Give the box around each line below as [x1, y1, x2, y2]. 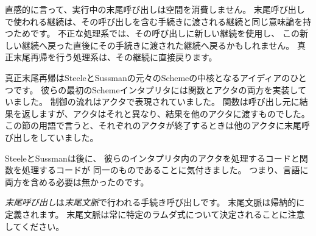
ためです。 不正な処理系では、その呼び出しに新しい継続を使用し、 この [13, 27, 300, 40]
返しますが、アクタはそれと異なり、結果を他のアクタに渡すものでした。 [21, 107, 310, 120]
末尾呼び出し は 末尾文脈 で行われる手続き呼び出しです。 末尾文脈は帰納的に [5, 196, 305, 209]
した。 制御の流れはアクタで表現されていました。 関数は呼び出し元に [21, 95, 300, 108]
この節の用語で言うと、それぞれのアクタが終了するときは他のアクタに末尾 [5, 119, 301, 132]
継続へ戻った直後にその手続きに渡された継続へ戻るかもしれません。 [21, 38, 295, 51]
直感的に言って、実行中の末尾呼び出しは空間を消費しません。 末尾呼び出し [5, 3, 305, 15]
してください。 [5, 220, 65, 232]
